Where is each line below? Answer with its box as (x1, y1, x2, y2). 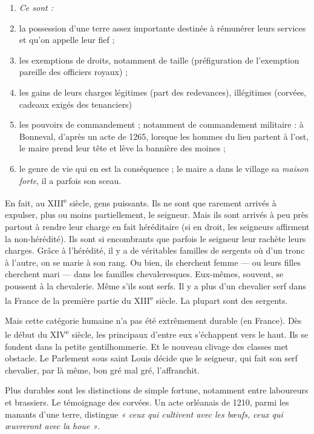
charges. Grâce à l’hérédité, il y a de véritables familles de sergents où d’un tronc (5, 244, 305, 257)
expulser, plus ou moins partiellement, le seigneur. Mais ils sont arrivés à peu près (5, 208, 309, 221)
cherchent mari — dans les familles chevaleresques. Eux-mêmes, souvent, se (5, 268, 284, 280)
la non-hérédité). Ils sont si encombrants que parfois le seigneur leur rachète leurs (5, 232, 306, 245)
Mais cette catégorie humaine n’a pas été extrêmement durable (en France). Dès (5, 314, 302, 326)
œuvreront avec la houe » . (5, 419, 100, 432)
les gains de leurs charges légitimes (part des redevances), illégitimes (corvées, (19, 85, 307, 98)
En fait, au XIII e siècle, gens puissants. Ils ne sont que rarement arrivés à (5, 195, 276, 209)
